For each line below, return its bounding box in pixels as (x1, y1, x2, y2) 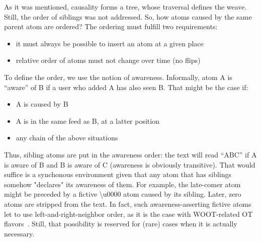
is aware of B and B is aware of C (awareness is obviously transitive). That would (4, 159, 255, 170)
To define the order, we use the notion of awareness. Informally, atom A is (4, 71, 232, 82)
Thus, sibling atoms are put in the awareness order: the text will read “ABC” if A (4, 149, 257, 159)
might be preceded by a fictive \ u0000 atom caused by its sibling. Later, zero (4, 189, 241, 199)
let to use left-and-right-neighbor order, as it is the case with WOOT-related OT (4, 208, 253, 219)
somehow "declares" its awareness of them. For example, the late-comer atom (4, 179, 241, 189)
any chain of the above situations (16, 132, 118, 143)
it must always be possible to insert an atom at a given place (16, 38, 204, 48)
